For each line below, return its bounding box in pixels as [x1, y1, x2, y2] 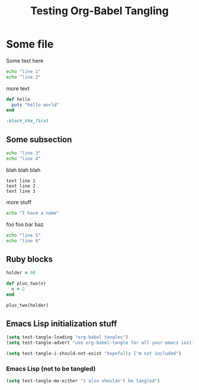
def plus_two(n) [6, 280, 46, 287]
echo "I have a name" [6, 210, 60, 216]
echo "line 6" [6, 238, 41, 244]
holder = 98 [6, 270, 36, 276]
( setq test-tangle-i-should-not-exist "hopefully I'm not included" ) [6, 351, 182, 357]
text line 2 [6, 183, 36, 189]
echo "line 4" [6, 155, 41, 161]
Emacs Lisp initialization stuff [6, 318, 117, 328]
